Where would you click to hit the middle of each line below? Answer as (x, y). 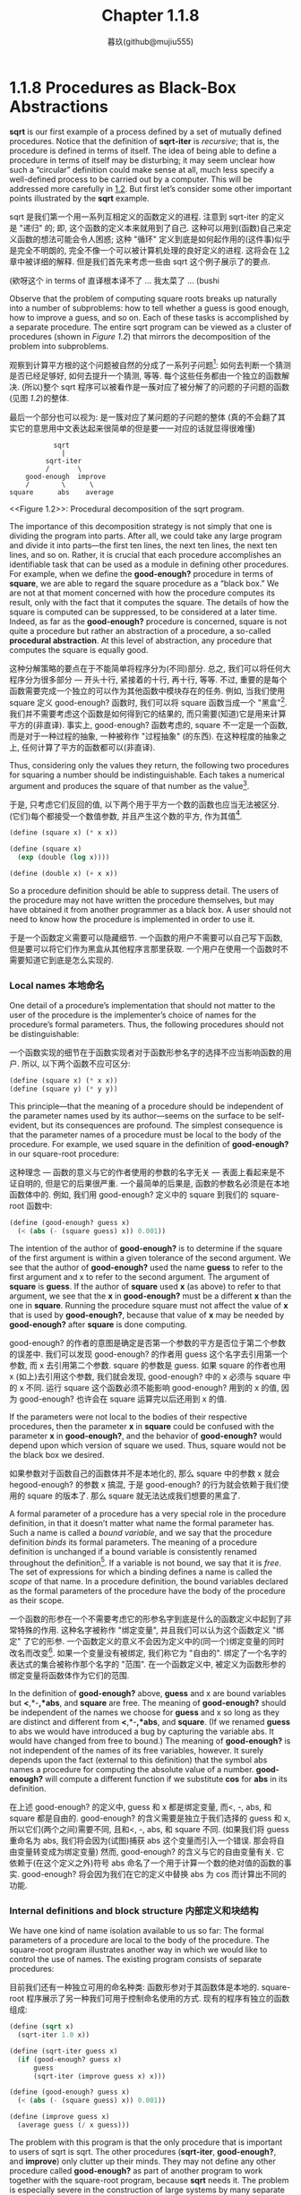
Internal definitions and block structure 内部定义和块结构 (134, 1910)
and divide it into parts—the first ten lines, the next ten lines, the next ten (143, 545)
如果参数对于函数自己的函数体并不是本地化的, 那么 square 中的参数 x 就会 (145, 1473)
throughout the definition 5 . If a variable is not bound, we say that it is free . (146, 1562)
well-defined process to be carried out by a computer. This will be (131, 179)
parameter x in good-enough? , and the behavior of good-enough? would (146, 1436)
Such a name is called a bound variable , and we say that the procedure (141, 1532)
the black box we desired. (57, 1454)
